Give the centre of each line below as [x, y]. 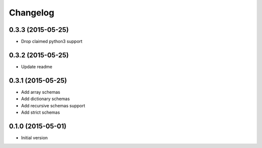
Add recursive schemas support [53, 105]
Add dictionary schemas [45, 99]
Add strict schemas [41, 112]
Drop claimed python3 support [52, 42]
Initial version [34, 137]
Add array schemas [41, 92]
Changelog [32, 13]
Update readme [37, 67]
